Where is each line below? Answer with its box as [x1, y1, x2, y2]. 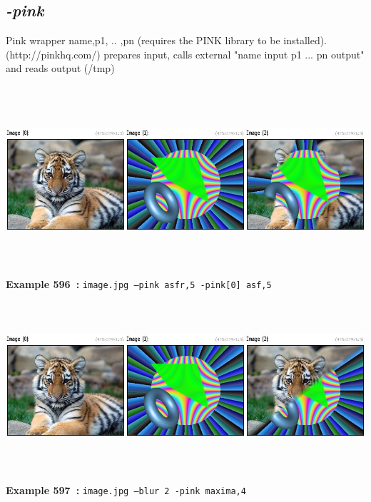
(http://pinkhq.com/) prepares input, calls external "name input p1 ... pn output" [6, 46, 365, 61]
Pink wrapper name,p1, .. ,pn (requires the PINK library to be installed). [6, 33, 327, 48]
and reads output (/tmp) [6, 61, 115, 76]
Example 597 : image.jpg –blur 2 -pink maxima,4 [6, 482, 246, 497]
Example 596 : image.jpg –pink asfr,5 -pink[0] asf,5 [6, 277, 272, 292]
